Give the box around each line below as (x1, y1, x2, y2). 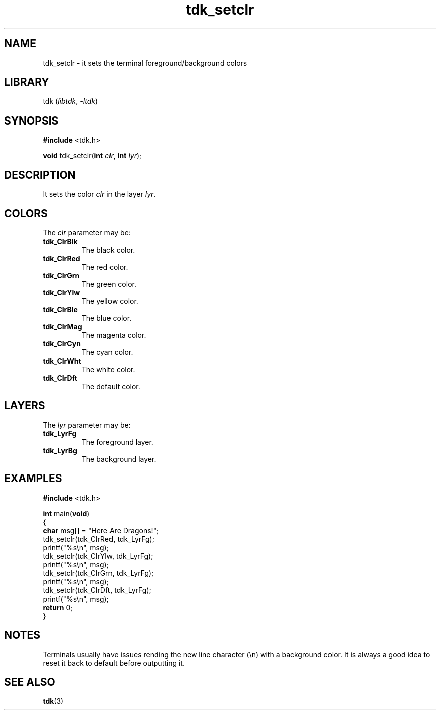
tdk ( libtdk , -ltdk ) (43, 97, 98, 106)
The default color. (81, 382, 140, 391)
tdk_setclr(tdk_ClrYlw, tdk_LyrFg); (43, 551, 153, 560)
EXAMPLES (4, 472, 62, 485)
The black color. (81, 245, 135, 254)
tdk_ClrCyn (43, 339, 81, 348)
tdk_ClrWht (43, 356, 81, 365)
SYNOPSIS (4, 114, 59, 127)
